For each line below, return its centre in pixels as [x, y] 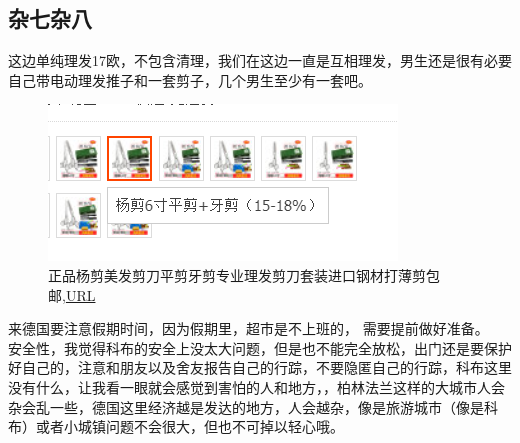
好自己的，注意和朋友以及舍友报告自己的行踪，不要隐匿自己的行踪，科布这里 [260, 367]
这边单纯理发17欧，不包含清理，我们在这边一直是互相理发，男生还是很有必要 [260, 60]
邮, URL [72, 294]
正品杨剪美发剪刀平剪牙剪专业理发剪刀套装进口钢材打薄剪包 [244, 274]
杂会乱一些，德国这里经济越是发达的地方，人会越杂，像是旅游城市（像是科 [253, 406]
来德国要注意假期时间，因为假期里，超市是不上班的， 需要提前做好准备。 [248, 328]
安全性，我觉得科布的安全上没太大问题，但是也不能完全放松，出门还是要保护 [260, 347]
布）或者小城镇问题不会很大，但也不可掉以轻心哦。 [176, 426]
